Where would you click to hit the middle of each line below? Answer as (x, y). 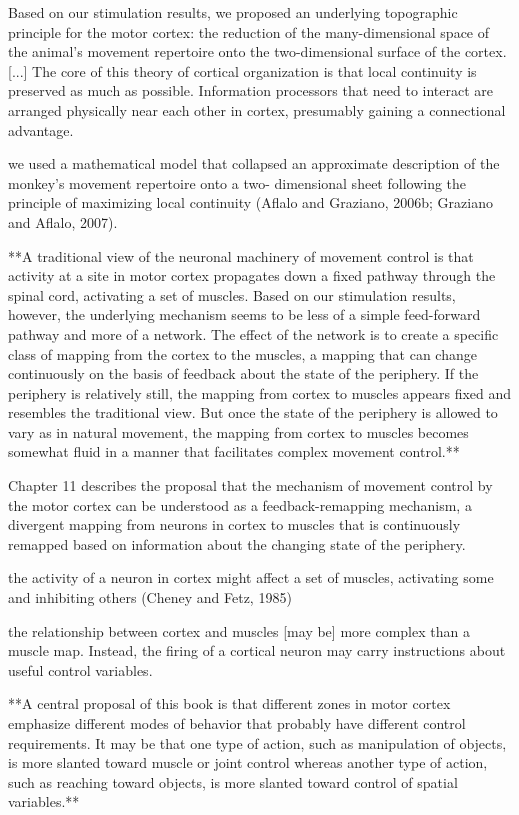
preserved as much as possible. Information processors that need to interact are (251, 90)
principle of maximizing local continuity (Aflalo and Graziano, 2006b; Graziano (250, 202)
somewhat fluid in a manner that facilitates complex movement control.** (234, 451)
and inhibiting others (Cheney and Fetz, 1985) (150, 597)
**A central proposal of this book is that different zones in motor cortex (229, 703)
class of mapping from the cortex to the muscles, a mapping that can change (242, 353)
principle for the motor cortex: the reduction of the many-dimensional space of (249, 31)
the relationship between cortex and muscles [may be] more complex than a (239, 630)
